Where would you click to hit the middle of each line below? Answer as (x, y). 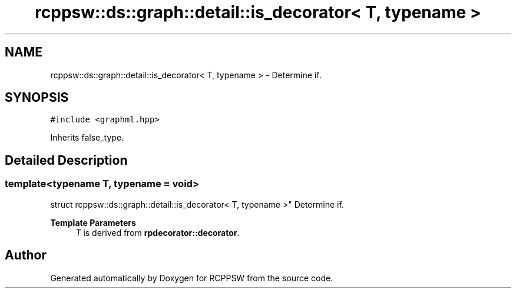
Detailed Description (66, 160)
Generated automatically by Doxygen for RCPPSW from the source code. (192, 278)
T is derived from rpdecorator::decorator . (158, 232)
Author (26, 255)
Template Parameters (93, 222)
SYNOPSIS (37, 98)
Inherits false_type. (87, 138)
